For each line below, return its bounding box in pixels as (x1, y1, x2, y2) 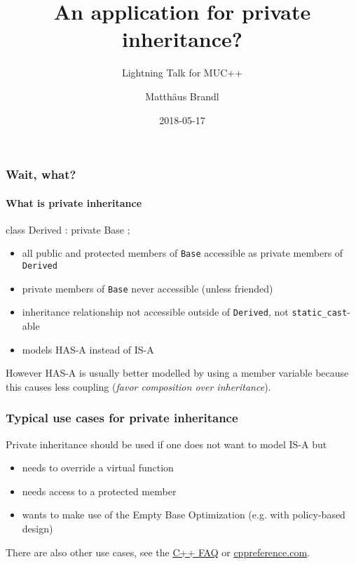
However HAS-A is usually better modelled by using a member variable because (6, 365, 349, 380)
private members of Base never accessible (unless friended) (22, 281, 273, 295)
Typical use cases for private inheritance (6, 409, 238, 427)
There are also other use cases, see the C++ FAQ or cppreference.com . (6, 544, 310, 559)
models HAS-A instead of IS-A (22, 342, 154, 356)
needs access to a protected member (22, 483, 177, 498)
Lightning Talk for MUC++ (121, 65, 243, 80)
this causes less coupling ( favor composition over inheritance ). (6, 379, 271, 394)
